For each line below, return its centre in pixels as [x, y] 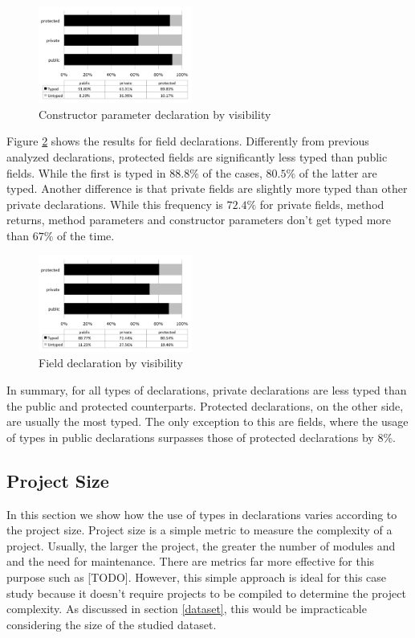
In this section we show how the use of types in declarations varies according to [202, 514]
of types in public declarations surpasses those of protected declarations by [190, 437]
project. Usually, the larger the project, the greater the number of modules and [201, 545]
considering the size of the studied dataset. [112, 624]
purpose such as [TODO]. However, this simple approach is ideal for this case [197, 577]
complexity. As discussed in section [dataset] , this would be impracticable [187, 609]
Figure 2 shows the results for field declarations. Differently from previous [188, 141]
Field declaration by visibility [111, 363]
